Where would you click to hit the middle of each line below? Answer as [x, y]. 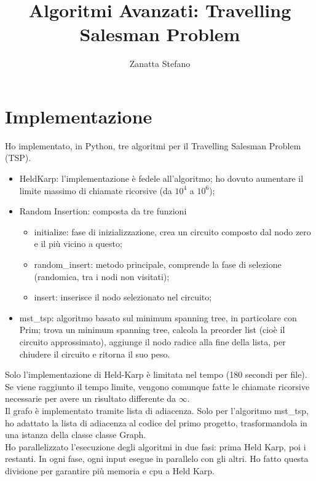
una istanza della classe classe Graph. [76, 435]
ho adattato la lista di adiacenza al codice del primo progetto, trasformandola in [156, 422]
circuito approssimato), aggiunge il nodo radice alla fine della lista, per [152, 341]
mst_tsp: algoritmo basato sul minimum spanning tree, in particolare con [158, 317]
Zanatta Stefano [160, 64]
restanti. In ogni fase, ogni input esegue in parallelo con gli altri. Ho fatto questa [157, 459]
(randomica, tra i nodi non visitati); [102, 276]
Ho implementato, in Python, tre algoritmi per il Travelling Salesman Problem [153, 145]
